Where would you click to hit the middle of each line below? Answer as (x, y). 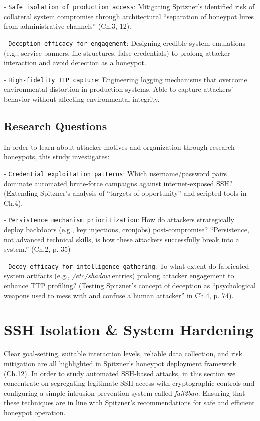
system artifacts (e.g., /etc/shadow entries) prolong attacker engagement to (119, 276)
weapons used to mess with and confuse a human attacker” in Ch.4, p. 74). (119, 295)
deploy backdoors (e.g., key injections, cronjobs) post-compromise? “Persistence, (127, 230)
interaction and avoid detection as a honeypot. (75, 63)
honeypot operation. (35, 412)
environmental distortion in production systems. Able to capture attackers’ (119, 89)
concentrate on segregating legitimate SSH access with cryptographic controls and (129, 383)
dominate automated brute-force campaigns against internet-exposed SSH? (118, 183)
